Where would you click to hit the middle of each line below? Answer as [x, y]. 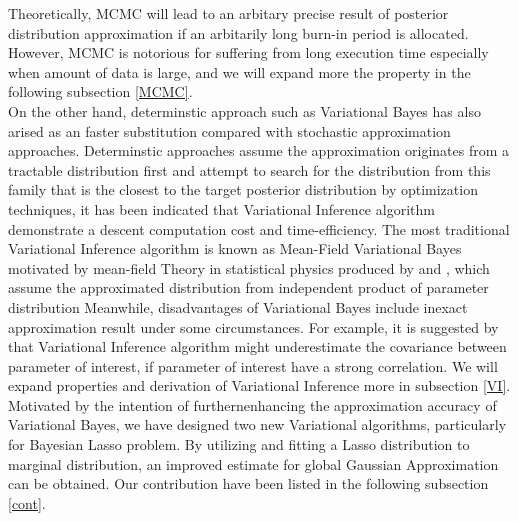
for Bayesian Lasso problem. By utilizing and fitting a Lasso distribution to [239, 444]
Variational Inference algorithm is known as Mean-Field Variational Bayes [235, 248]
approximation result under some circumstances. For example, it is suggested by [253, 326]
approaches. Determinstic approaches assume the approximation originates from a [258, 150]
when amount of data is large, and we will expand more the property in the [239, 71]
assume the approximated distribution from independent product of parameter [248, 287]
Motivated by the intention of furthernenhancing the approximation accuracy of [252, 404]
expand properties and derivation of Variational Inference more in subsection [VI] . [259, 385]
